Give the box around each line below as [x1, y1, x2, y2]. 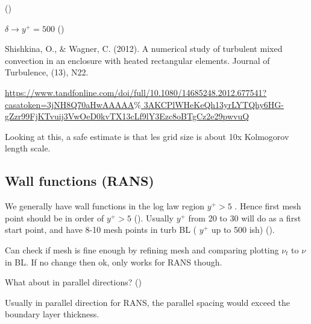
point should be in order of [5, 211, 104, 224]
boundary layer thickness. [5, 308, 99, 320]
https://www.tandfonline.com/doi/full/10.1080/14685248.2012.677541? [5, 86, 267, 98]
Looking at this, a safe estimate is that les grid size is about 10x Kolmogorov [5, 130, 289, 142]
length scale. [5, 142, 51, 154]
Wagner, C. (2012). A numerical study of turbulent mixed [69, 42, 283, 55]
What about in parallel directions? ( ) [5, 276, 142, 288]
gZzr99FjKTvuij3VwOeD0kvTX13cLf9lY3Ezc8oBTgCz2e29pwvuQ [5, 110, 250, 122]
